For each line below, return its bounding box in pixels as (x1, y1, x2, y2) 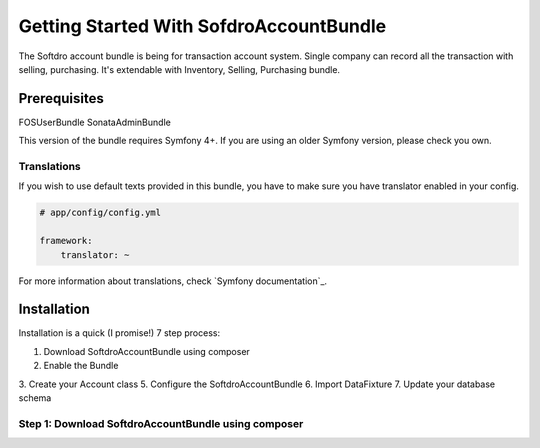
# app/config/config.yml (39, 207, 162, 219)
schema (18, 391, 52, 404)
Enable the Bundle (43, 360, 119, 372)
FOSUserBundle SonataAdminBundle (18, 116, 172, 128)
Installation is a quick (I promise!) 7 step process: (18, 327, 220, 339)
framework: (39, 235, 93, 247)
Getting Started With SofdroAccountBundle (18, 15, 387, 37)
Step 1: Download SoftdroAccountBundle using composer (18, 416, 304, 430)
